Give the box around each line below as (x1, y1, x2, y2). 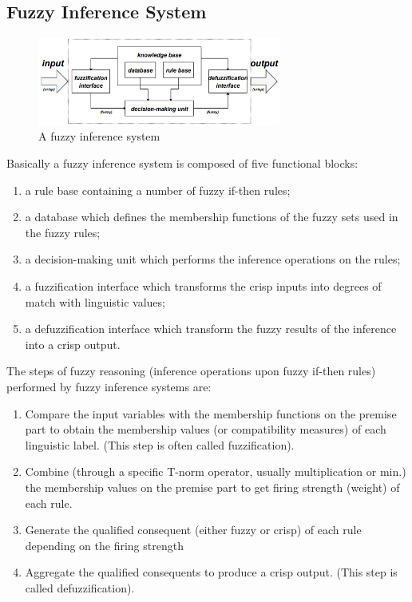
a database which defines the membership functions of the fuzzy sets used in (25, 208, 398, 225)
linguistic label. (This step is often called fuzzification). (25, 436, 295, 453)
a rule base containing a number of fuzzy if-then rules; (25, 181, 291, 198)
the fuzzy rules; (25, 224, 101, 240)
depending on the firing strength (25, 537, 184, 553)
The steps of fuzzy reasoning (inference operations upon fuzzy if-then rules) (6, 362, 376, 379)
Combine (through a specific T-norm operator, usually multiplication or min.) (25, 463, 406, 480)
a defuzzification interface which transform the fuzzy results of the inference (25, 320, 397, 337)
